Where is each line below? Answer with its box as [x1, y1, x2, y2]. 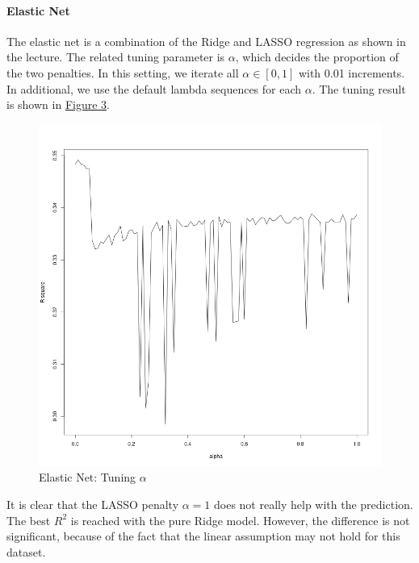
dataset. [6, 543, 46, 560]
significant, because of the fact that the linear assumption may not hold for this [6, 528, 400, 544]
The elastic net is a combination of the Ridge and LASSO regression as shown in [6, 32, 406, 49]
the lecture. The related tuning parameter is [6, 48, 225, 65]
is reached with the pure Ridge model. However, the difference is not [70, 511, 410, 528]
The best [6, 511, 51, 528]
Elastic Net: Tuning [39, 469, 136, 486]
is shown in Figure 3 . [6, 96, 110, 113]
